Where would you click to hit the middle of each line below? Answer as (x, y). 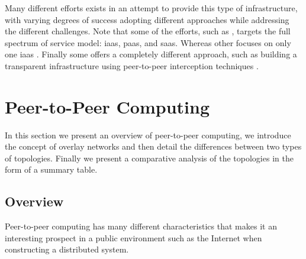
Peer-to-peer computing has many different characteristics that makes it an (141, 226)
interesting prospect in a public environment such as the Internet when (133, 237)
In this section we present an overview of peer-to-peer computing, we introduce (148, 135)
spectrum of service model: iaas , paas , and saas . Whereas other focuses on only (148, 42)
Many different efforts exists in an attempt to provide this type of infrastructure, (151, 8)
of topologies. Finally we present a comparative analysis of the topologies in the (149, 158)
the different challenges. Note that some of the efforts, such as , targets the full (148, 31)
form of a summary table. (51, 169)
